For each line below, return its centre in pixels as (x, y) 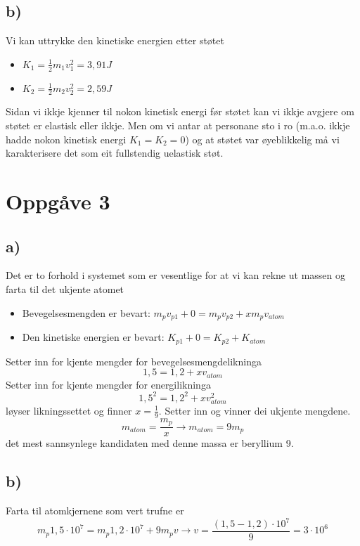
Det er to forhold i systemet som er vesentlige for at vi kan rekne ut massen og (175, 275)
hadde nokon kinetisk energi (66, 139)
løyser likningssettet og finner (69, 410)
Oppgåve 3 (58, 201)
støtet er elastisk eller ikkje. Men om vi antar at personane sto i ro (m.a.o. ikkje (178, 125)
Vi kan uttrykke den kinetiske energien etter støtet (115, 40)
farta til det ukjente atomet (65, 289)
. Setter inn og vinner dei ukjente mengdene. (255, 410)
